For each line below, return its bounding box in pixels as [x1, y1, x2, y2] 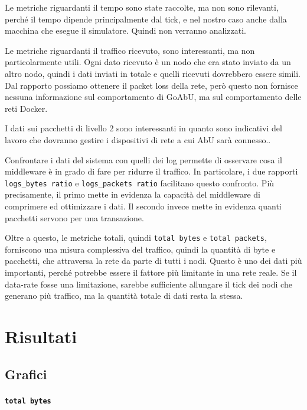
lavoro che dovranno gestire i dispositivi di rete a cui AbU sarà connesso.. [5, 133, 271, 146]
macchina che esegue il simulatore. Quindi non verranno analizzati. [5, 24, 246, 37]
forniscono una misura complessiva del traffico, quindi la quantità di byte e [5, 243, 276, 255]
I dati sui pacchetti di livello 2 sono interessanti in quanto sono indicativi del [5, 122, 282, 134]
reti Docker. [5, 102, 48, 114]
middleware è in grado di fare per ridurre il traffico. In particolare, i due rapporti [5, 165, 298, 177]
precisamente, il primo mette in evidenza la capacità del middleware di [5, 188, 260, 201]
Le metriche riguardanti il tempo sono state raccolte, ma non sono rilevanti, [5, 1, 279, 13]
